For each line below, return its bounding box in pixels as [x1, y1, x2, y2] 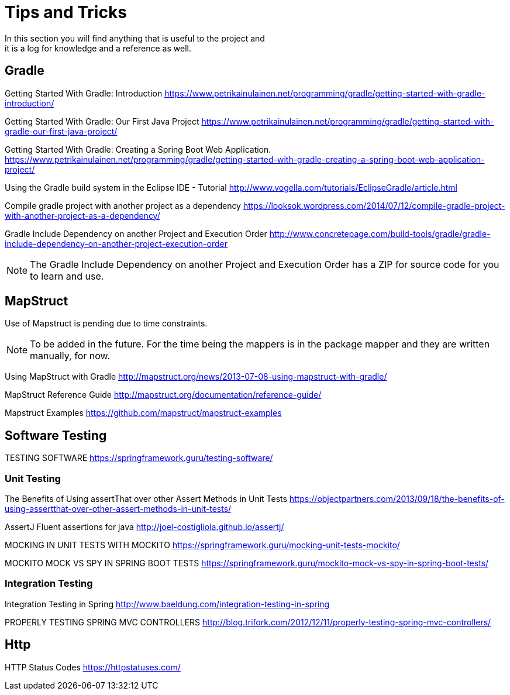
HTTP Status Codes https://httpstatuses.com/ [5, 662, 181, 672]
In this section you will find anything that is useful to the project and [5, 33, 265, 43]
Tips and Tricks [5, 2, 127, 22]
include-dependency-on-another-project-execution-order [5, 238, 228, 249]
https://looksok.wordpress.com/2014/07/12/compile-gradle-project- [243, 200, 505, 211]
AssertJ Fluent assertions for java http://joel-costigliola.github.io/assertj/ [5, 522, 284, 532]
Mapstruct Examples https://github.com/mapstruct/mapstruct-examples [5, 408, 282, 418]
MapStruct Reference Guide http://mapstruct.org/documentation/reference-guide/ [5, 390, 322, 400]
